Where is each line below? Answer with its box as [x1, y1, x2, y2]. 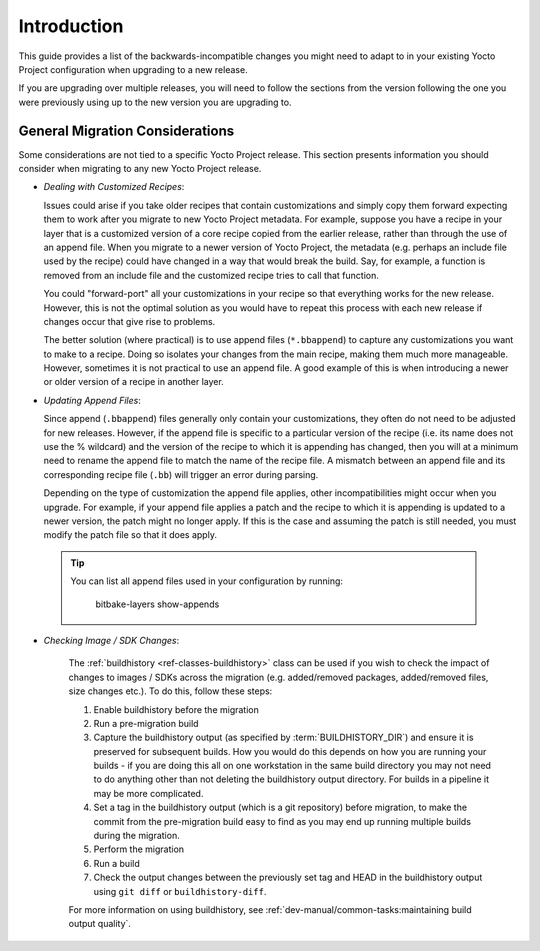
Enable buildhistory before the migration [93, 703, 260, 715]
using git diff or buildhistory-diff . [93, 885, 267, 897]
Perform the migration [93, 843, 185, 855]
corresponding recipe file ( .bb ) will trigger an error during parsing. [43, 468, 319, 480]
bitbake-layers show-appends [95, 598, 220, 610]
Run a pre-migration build [93, 717, 199, 729]
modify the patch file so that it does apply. [43, 529, 217, 541]
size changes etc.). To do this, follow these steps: [68, 685, 273, 697]
